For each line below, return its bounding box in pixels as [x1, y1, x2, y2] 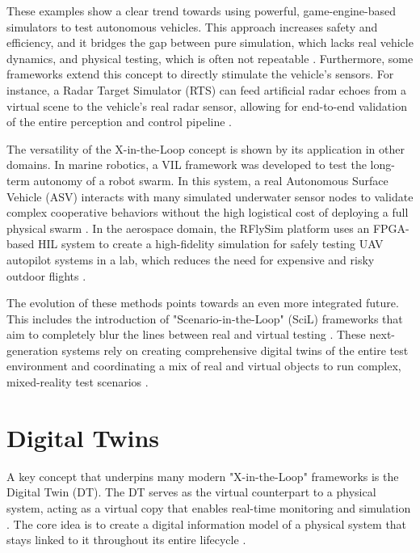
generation [6, 341, 58, 358]
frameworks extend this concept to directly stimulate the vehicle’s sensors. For [6, 65, 394, 82]
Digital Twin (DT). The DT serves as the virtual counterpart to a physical [6, 483, 376, 500]
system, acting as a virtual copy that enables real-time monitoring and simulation [6, 499, 411, 516]
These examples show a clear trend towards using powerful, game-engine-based [6, 2, 397, 19]
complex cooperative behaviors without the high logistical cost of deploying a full [6, 204, 409, 221]
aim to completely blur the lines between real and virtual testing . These [6, 326, 366, 343]
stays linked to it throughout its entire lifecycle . [6, 531, 246, 548]
